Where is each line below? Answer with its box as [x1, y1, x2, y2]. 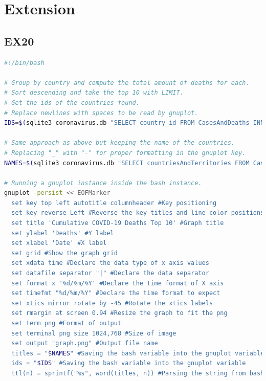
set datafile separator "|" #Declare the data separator [11, 270, 209, 277]
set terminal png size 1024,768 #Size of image [11, 329, 176, 337]
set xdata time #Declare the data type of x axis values [11, 259, 209, 267]
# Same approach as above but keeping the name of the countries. [4, 139, 235, 147]
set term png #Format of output [11, 320, 122, 327]
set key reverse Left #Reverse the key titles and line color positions [11, 209, 264, 217]
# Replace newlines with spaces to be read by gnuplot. [4, 109, 198, 117]
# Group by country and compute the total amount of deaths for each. [4, 79, 250, 86]
